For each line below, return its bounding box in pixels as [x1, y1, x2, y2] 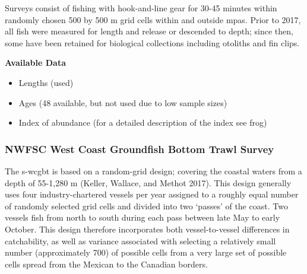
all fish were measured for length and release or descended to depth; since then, [5, 25, 293, 37]
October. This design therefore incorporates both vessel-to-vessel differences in [5, 222, 290, 235]
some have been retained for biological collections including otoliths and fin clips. [5, 36, 300, 49]
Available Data [5, 56, 66, 69]
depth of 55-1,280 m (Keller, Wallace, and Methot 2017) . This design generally [5, 176, 292, 189]
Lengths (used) [18, 76, 74, 88]
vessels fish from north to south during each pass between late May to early [5, 211, 280, 224]
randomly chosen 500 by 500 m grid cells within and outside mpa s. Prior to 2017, [5, 13, 301, 26]
